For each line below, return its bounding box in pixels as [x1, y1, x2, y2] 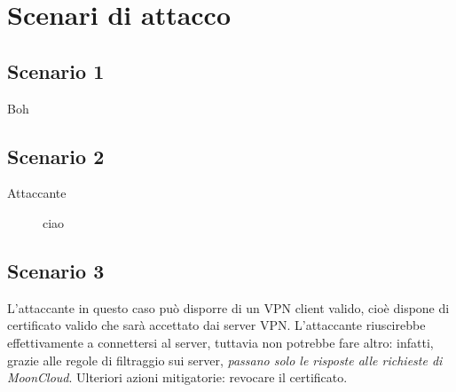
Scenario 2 [7, 142, 105, 169]
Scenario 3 [7, 256, 105, 284]
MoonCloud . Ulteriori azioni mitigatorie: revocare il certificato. [7, 368, 348, 387]
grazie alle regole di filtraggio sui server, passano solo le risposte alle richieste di [7, 350, 443, 369]
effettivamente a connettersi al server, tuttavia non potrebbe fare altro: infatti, [7, 333, 434, 351]
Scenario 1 [7, 57, 105, 84]
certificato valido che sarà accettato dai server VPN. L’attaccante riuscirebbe [7, 316, 426, 334]
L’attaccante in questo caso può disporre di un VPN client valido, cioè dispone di [7, 298, 450, 317]
